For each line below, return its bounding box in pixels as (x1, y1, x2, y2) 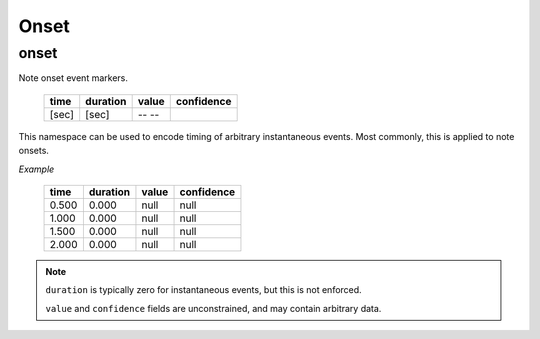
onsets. (18, 145, 50, 157)
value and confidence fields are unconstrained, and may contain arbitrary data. (45, 302, 382, 314)
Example (18, 163, 55, 175)
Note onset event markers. (18, 72, 129, 84)
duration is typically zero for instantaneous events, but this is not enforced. (45, 284, 362, 296)
